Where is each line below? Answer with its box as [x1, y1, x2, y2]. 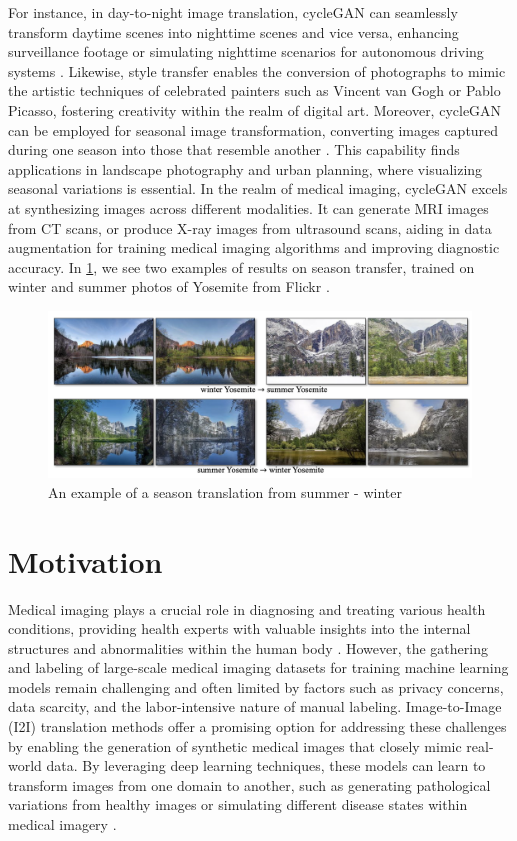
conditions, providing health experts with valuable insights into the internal [8, 618, 471, 639]
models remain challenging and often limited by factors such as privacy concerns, [8, 676, 504, 697]
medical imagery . [8, 814, 117, 835]
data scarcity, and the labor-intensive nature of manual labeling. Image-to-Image [8, 696, 502, 717]
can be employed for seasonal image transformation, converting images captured [8, 119, 499, 140]
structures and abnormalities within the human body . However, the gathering [8, 637, 488, 658]
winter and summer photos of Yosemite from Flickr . [8, 276, 330, 297]
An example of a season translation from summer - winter [48, 481, 402, 502]
